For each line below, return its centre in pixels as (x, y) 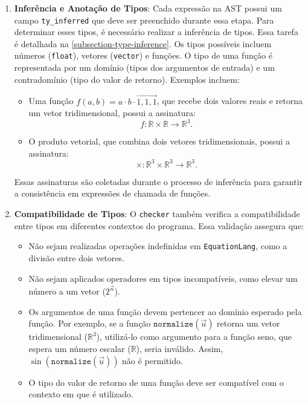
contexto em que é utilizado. (81, 394)
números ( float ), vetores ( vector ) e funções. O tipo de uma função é (143, 55)
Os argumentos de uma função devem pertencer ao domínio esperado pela (165, 311)
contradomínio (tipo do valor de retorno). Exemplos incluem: (127, 79)
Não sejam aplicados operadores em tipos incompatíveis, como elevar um (163, 278)
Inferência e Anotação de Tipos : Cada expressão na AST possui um (148, 8)
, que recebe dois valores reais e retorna (229, 101)
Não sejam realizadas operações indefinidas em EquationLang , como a (158, 246)
